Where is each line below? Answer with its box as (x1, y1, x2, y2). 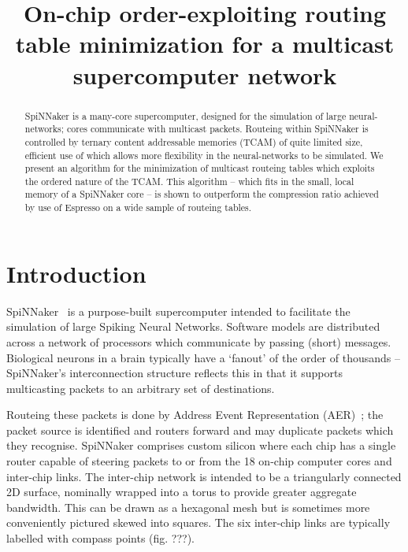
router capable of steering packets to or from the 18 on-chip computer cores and (6, 453, 392, 469)
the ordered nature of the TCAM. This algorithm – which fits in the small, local (24, 174, 354, 187)
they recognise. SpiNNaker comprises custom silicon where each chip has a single (6, 437, 396, 454)
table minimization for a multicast (15, 28, 395, 60)
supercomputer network (72, 58, 337, 91)
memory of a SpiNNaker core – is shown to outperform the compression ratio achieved (24, 187, 379, 201)
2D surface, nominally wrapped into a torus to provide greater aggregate (6, 483, 357, 500)
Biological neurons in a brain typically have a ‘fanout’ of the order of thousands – (6, 349, 400, 365)
